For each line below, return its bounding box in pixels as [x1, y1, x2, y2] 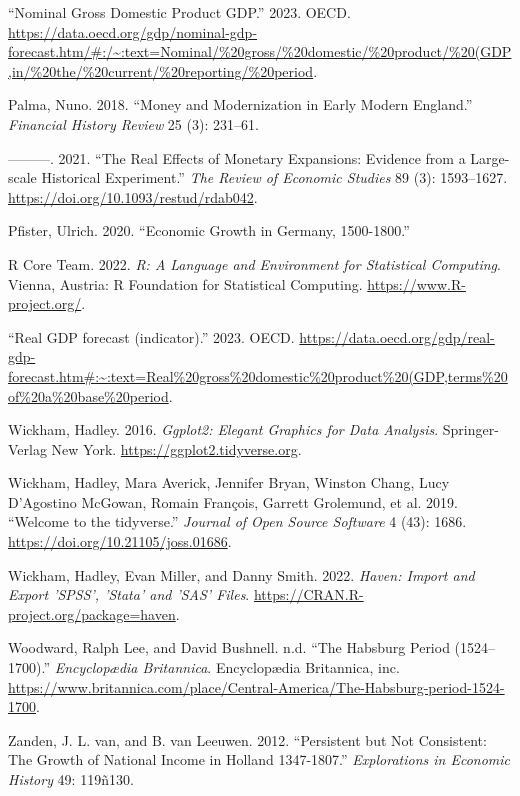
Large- [470, 147, 510, 168]
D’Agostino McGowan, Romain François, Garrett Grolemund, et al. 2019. [8, 491, 458, 512]
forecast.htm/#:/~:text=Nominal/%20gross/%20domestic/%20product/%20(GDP [8, 41, 512, 62]
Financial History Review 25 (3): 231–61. [8, 113, 259, 134]
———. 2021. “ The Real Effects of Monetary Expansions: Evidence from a [8, 147, 466, 168]
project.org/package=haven [8, 603, 176, 624]
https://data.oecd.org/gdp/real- [299, 326, 495, 347]
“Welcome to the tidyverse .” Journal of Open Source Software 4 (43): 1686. [8, 511, 467, 532]
